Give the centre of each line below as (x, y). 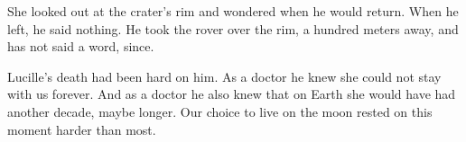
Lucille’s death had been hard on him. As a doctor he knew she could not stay (224, 76)
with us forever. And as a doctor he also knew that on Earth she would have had (232, 94)
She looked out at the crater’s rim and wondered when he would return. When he (233, 11)
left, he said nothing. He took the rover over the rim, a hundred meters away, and (233, 28)
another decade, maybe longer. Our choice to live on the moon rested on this (220, 111)
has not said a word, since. (81, 46)
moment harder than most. (82, 129)
